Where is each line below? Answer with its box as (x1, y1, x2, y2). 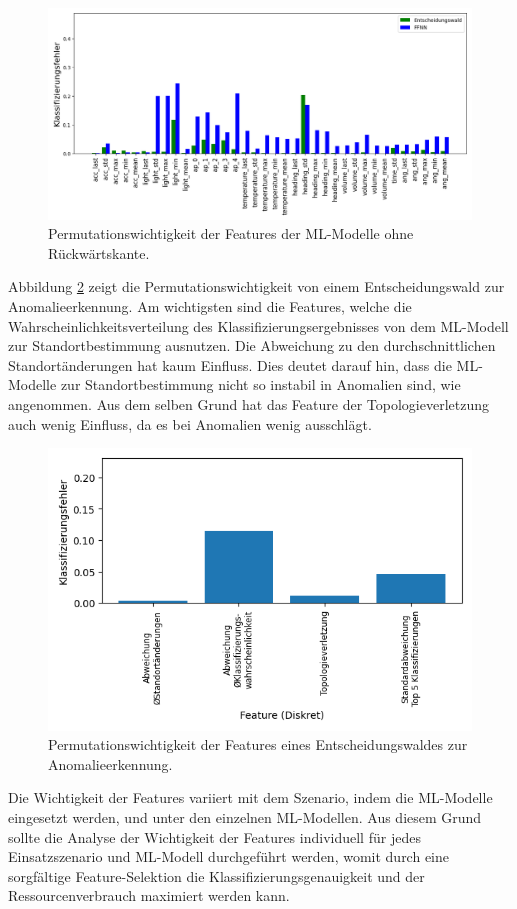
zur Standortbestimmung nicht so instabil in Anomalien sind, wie (60, 374, 461, 395)
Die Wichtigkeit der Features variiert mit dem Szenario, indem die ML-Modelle (8, 787, 493, 808)
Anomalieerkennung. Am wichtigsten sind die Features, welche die (8, 295, 412, 316)
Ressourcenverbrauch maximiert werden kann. (8, 885, 290, 906)
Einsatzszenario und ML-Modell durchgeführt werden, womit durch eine (8, 846, 449, 867)
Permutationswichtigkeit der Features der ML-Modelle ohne (48, 223, 414, 244)
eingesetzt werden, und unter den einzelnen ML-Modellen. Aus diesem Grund (8, 806, 482, 827)
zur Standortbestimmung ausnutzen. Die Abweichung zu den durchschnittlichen (8, 335, 496, 356)
